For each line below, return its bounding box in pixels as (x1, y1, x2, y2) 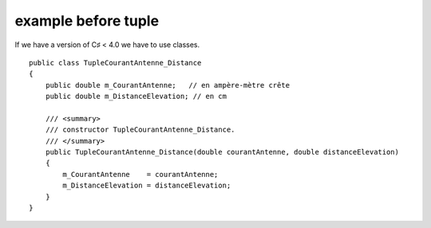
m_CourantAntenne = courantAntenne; (62, 170, 219, 179)
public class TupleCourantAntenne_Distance (29, 58, 202, 67)
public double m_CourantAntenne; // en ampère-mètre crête (45, 81, 291, 89)
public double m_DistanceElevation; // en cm (45, 92, 227, 101)
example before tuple (14, 12, 160, 29)
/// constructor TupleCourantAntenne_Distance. (45, 125, 235, 135)
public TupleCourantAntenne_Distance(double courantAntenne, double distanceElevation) (45, 147, 399, 157)
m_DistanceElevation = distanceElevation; (62, 181, 231, 191)
